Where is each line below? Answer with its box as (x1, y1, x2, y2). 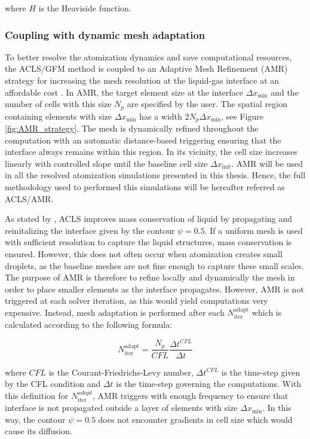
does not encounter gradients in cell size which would (98, 413, 293, 425)
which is (251, 306, 282, 318)
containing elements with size (5, 109, 112, 122)
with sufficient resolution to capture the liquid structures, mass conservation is (5, 236, 292, 248)
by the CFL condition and (5, 377, 101, 390)
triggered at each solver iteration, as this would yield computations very (5, 294, 268, 307)
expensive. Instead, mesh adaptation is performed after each (5, 306, 225, 318)
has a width (139, 109, 182, 122)
